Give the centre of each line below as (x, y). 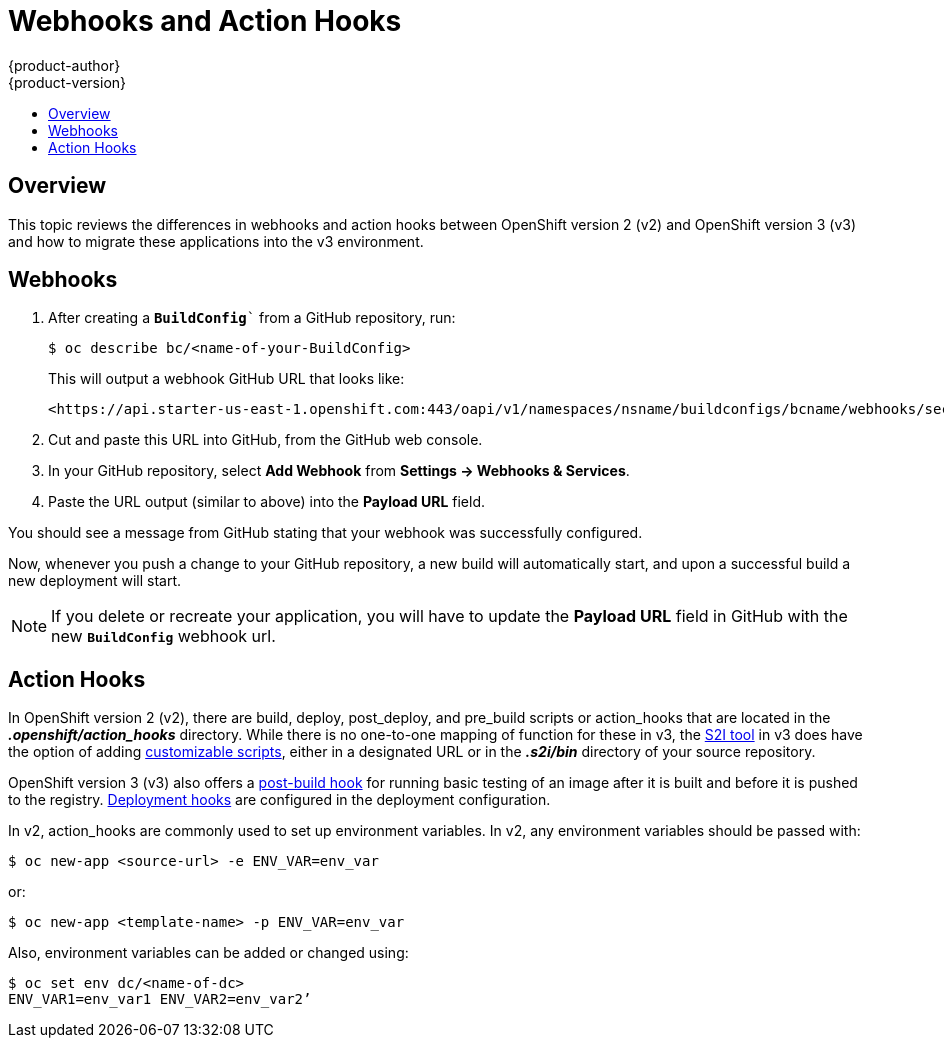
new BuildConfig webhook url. (163, 636)
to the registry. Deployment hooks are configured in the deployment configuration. (279, 800)
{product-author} (64, 65)
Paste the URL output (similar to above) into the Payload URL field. (267, 502)
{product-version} (67, 82)
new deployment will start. (95, 581)
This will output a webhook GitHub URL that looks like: (226, 379)
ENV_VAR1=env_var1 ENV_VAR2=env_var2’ (160, 999)
